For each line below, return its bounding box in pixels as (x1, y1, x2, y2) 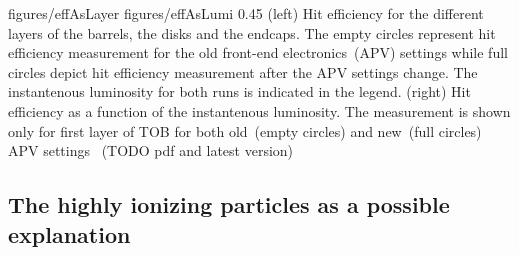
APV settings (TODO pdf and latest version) (8, 140, 294, 161)
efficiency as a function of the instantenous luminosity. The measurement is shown (8, 100, 511, 121)
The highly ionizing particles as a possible (8, 189, 450, 220)
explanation (8, 218, 131, 249)
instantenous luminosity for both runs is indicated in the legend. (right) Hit (8, 81, 471, 102)
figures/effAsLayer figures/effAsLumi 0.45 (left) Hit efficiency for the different (8, 3, 484, 23)
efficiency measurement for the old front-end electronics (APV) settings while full (8, 42, 508, 63)
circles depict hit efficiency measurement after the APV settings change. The (8, 61, 478, 82)
